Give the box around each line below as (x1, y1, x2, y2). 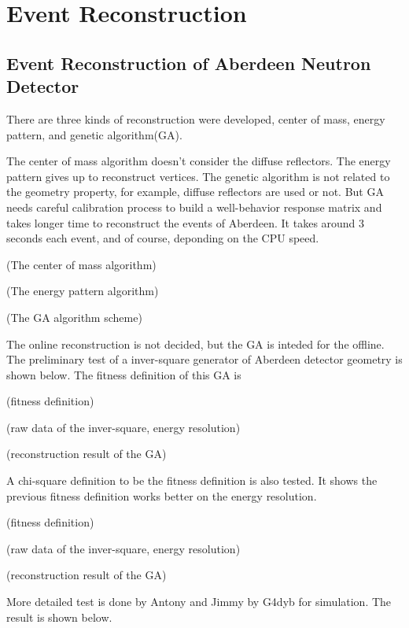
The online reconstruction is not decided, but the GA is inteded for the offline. (6, 335, 385, 352)
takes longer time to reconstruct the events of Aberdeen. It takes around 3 (6, 214, 365, 231)
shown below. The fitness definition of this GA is (6, 366, 241, 382)
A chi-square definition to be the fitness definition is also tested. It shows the (6, 472, 378, 489)
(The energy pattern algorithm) (6, 283, 159, 299)
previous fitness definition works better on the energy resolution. (6, 487, 317, 504)
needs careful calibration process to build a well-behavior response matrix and (6, 198, 382, 215)
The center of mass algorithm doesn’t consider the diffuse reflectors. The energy (6, 153, 391, 169)
